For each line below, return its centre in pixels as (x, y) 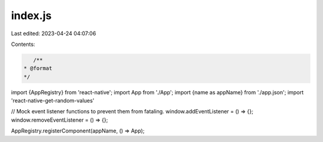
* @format (38, 68)
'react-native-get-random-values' (53, 101)
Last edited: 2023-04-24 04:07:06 (54, 33)
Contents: (23, 44)
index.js (31, 16)
